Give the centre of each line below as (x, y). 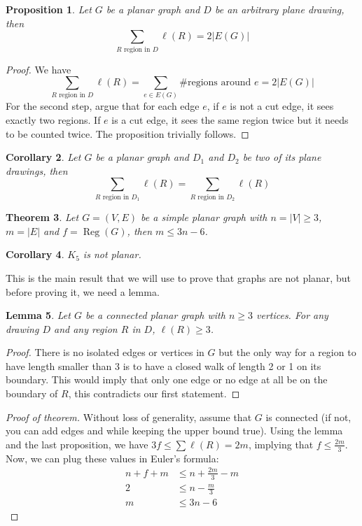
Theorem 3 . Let (42, 217)
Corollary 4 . (35, 254)
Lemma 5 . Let (38, 315)
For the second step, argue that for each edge (103, 106)
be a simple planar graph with (204, 217)
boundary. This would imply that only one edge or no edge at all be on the (167, 379)
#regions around (215, 83)
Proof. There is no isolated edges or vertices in (105, 352)
